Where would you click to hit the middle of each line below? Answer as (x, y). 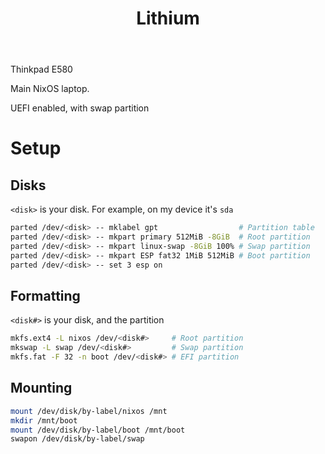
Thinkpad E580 (41, 69)
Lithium (168, 18)
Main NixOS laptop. (50, 89)
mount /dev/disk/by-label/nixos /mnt (89, 411)
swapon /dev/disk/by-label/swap (77, 439)
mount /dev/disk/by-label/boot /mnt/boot (98, 430)
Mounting (41, 388)
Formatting (45, 295)
